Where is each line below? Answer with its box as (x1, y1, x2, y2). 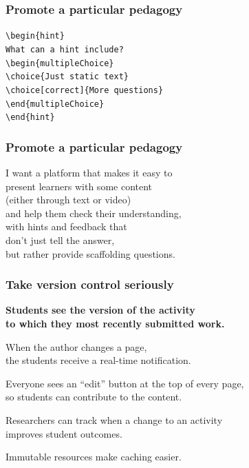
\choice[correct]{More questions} (6, 85, 164, 95)
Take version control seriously (6, 276, 174, 293)
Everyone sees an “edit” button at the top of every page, (6, 376, 244, 390)
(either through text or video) (6, 192, 131, 207)
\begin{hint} (6, 31, 65, 41)
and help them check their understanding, (6, 205, 182, 220)
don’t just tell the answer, (6, 233, 115, 247)
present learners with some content (6, 179, 153, 193)
